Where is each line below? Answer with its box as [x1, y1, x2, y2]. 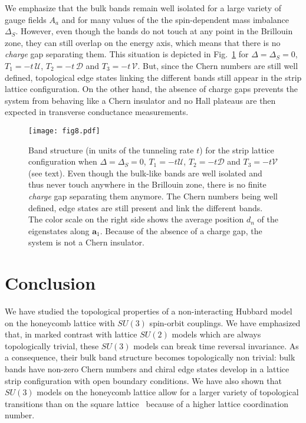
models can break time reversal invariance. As [133, 339, 299, 352]
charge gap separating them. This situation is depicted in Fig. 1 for [5, 48, 249, 60]
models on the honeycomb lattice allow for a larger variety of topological [37, 386, 299, 398]
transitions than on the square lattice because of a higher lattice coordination [5, 397, 289, 409]
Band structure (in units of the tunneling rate [28, 143, 194, 156]
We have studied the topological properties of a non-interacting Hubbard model [5, 305, 292, 317]
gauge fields [5, 13, 47, 25]
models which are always [172, 328, 261, 340]
